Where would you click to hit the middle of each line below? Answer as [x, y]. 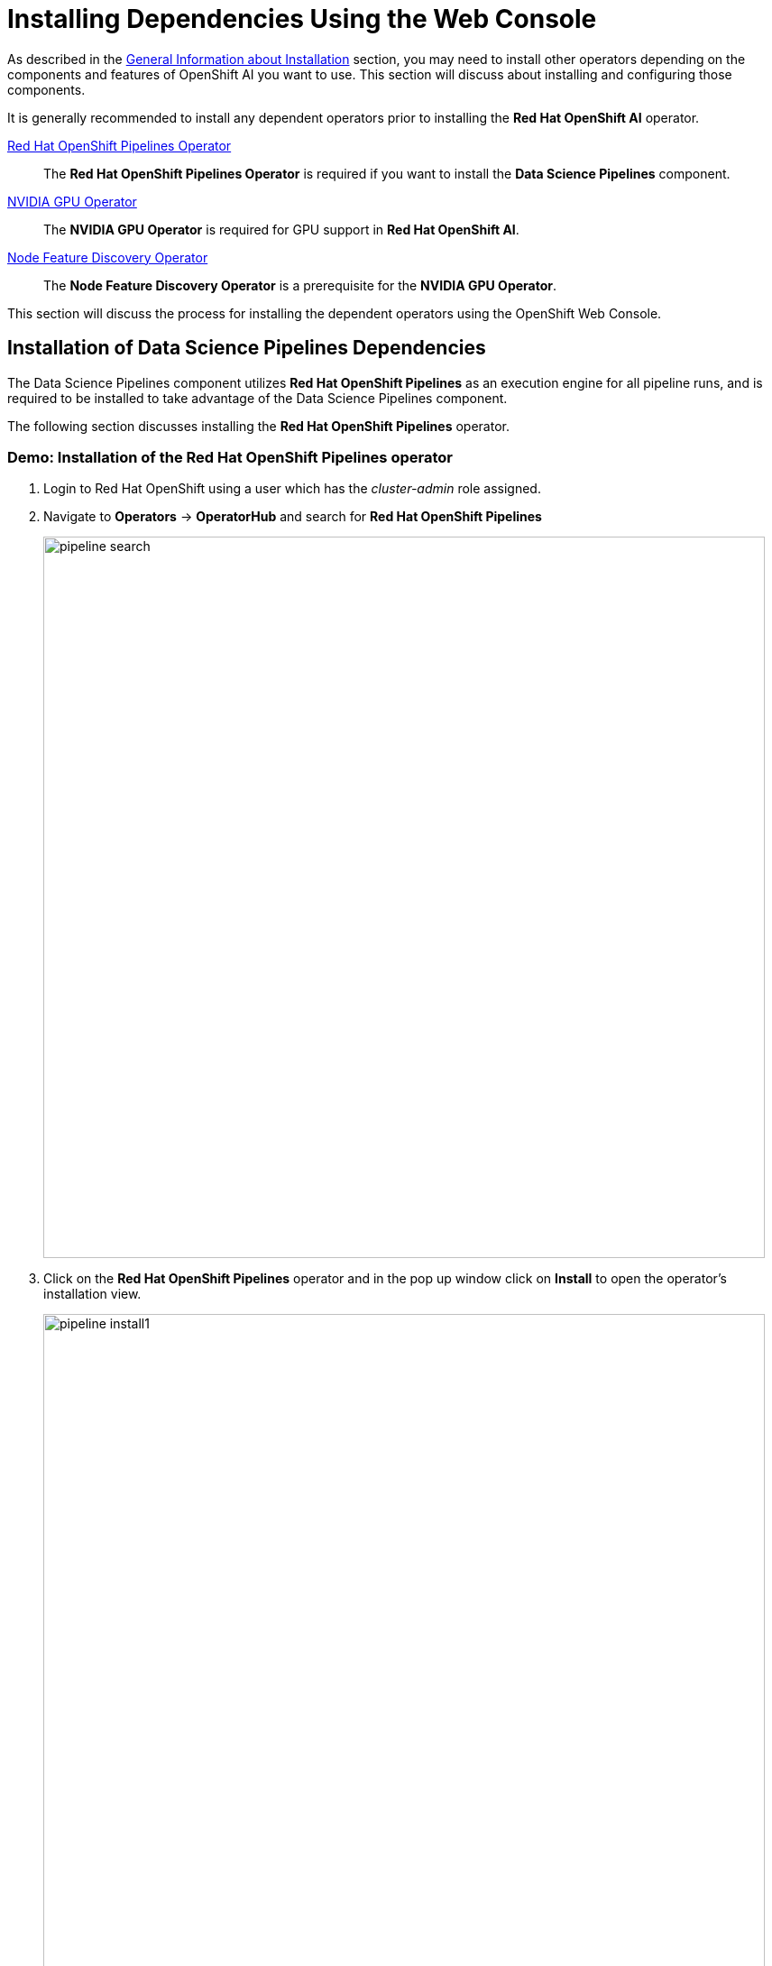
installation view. [92, 1294]
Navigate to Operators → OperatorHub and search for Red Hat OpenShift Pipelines [293, 517]
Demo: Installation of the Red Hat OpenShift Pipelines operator [230, 457]
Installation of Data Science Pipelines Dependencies [247, 348]
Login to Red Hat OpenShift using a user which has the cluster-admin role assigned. [292, 489]
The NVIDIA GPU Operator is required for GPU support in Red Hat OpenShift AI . [281, 229]
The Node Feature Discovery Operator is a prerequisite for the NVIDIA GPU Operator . [300, 285]
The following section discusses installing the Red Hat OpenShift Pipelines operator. [258, 426]
